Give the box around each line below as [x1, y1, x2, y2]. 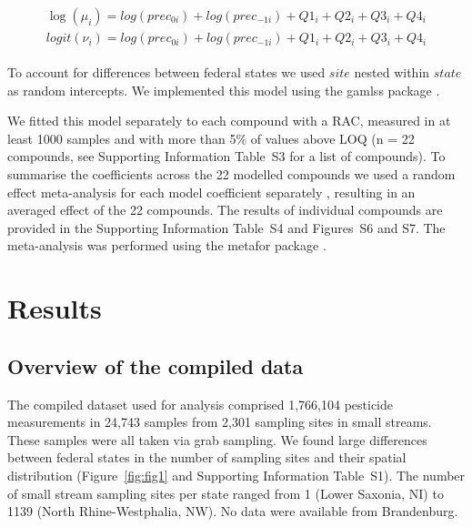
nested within [354, 63, 430, 82]
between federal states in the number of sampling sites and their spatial [7, 448, 407, 467]
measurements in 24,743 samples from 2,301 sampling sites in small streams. [7, 412, 432, 431]
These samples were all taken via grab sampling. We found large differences [7, 430, 427, 449]
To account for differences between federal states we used [7, 63, 326, 82]
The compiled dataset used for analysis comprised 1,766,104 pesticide [7, 394, 394, 413]
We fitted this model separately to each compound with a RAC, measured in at [7, 111, 451, 130]
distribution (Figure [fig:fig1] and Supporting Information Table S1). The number [7, 465, 466, 484]
